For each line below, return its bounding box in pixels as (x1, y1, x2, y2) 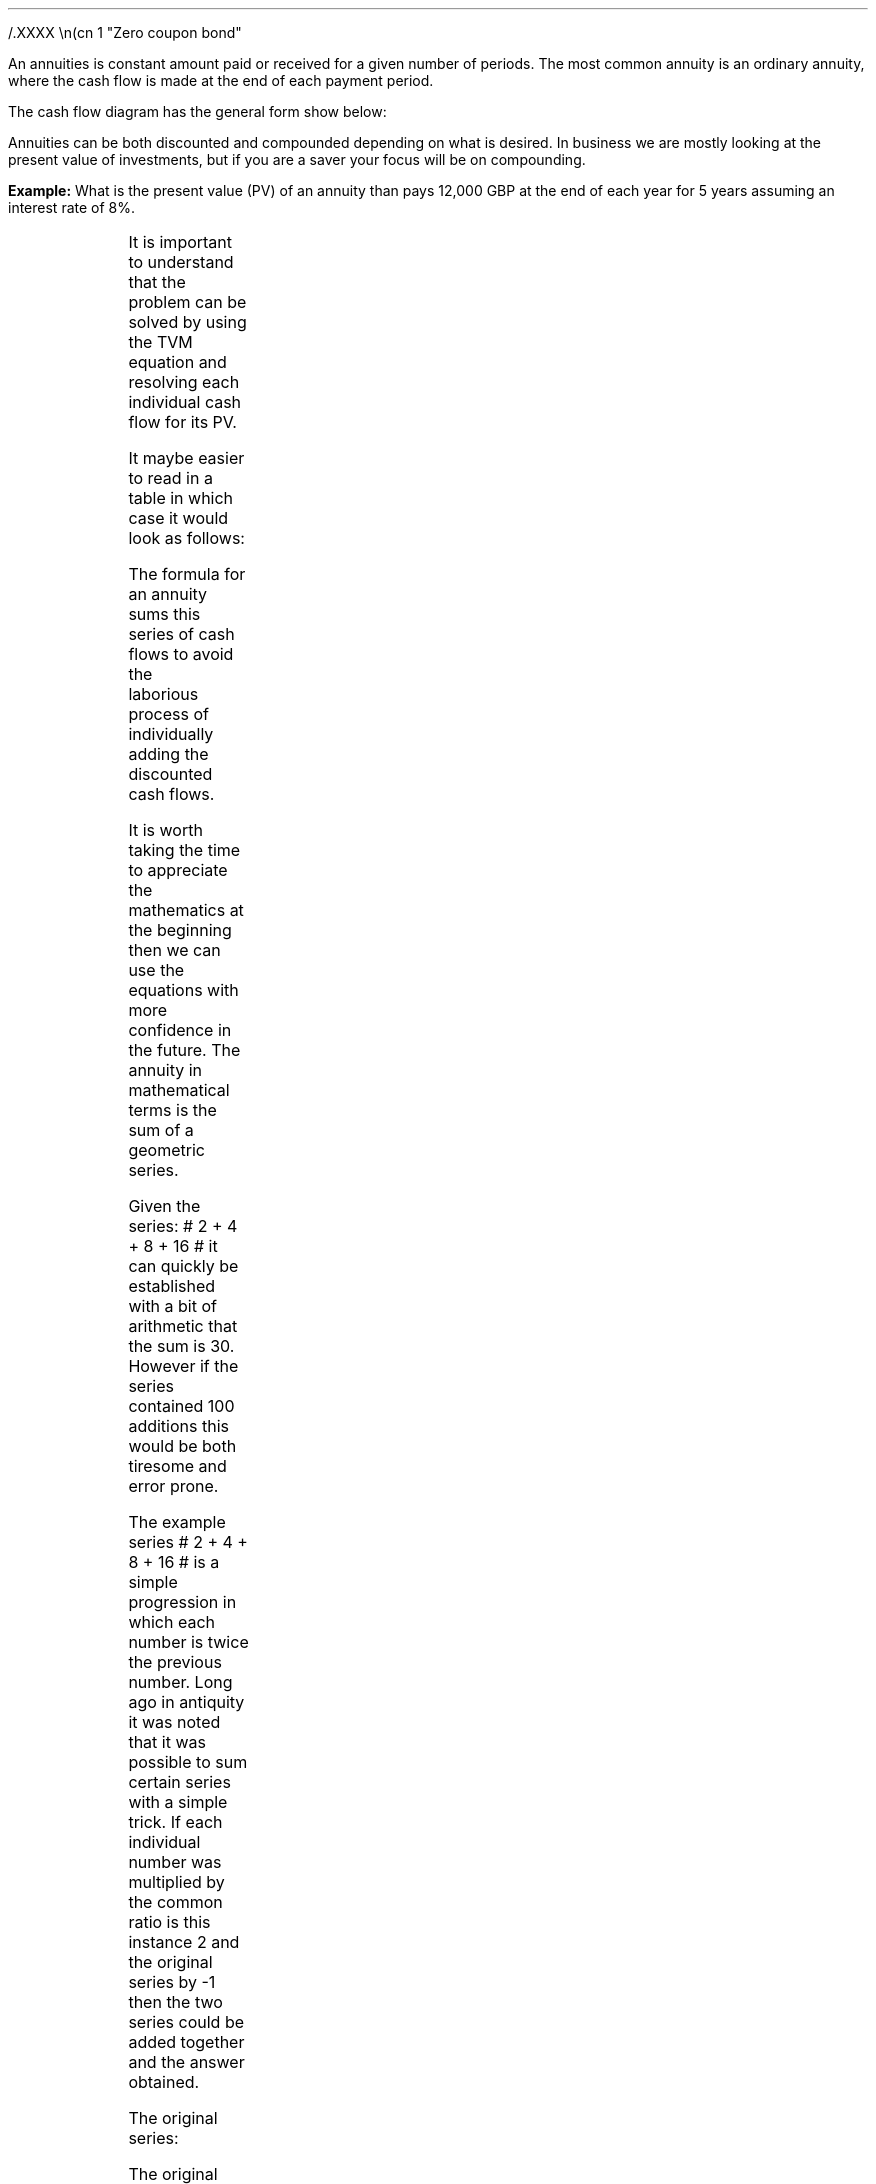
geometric (128, 1140, 205, 1160)
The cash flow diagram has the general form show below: (8, 103, 387, 120)
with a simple (128, 1792, 228, 1812)
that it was (128, 1732, 206, 1752)
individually (128, 724, 214, 744)
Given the (128, 1196, 201, 1216)
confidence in (128, 1020, 232, 1040)
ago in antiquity (128, 1692, 245, 1712)
